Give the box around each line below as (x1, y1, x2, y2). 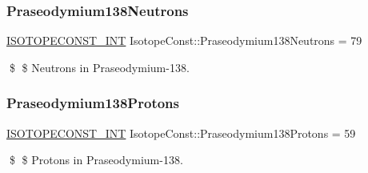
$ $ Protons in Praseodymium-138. (9, 151, 183, 168)
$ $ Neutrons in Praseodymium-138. (9, 58, 190, 75)
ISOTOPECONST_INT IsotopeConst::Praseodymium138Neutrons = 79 (6, 32, 362, 49)
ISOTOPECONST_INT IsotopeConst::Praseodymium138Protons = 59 (6, 124, 356, 141)
